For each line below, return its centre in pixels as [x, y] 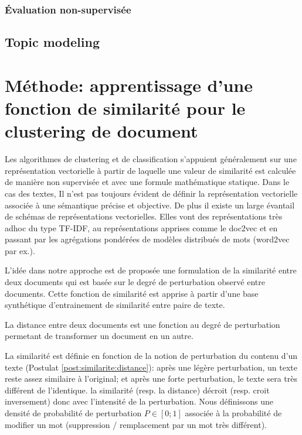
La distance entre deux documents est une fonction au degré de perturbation [142, 324]
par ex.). [20, 250]
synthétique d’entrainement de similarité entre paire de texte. [115, 305]
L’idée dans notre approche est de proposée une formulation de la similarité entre [151, 270]
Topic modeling [52, 42]
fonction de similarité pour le [125, 108]
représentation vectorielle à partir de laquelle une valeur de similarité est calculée [150, 170]
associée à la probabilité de [233, 413]
